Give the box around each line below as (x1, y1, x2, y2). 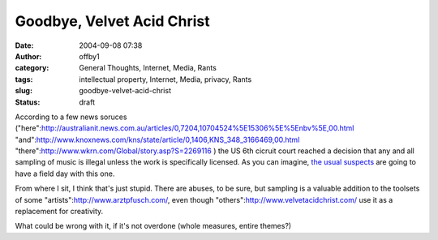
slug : (15, 86, 32, 96)
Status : (15, 97, 41, 107)
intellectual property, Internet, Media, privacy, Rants (79, 74, 252, 84)
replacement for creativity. (15, 207, 104, 216)
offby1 (79, 51, 101, 61)
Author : (15, 51, 42, 61)
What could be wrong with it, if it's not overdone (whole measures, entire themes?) (15, 221, 292, 231)
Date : (15, 41, 34, 50)
